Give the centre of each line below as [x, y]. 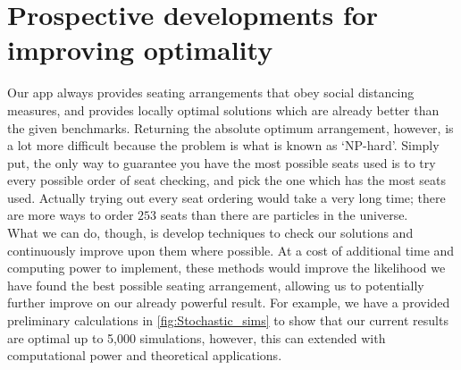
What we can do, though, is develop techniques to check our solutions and [210, 233]
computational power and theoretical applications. [145, 355]
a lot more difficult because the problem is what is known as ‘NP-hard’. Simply [223, 145]
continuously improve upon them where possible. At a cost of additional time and [231, 250]
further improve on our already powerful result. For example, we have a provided [229, 303]
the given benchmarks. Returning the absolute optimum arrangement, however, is [230, 127]
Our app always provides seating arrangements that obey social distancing [211, 92]
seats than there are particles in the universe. [284, 215]
